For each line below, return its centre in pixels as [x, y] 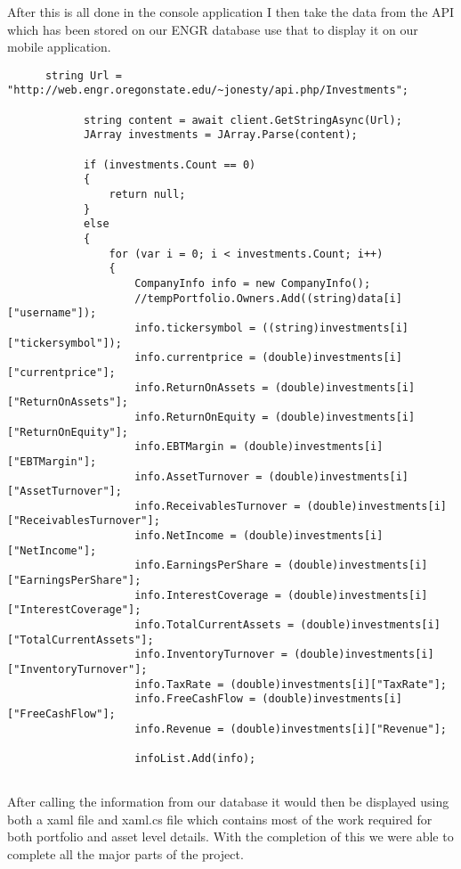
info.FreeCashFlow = [195, 699]
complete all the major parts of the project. [125, 854]
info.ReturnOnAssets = [202, 387]
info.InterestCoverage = [208, 595]
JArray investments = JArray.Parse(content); [220, 135]
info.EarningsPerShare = [208, 566]
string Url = [83, 75]
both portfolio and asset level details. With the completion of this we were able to [230, 836]
